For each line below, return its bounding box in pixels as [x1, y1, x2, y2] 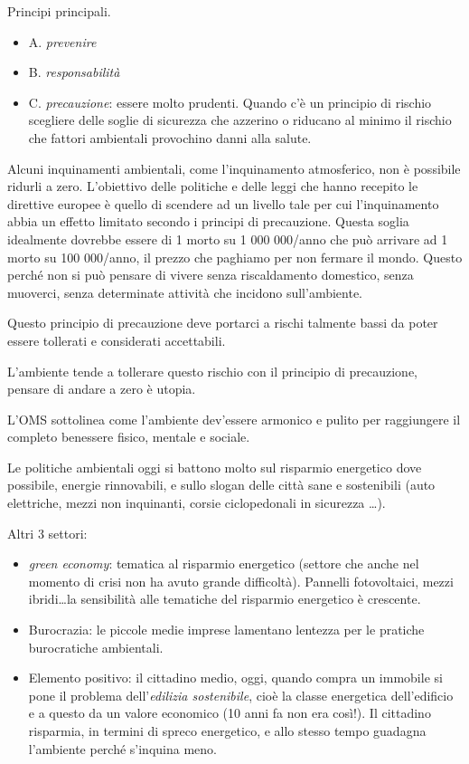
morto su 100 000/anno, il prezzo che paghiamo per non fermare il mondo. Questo [7, 247, 463, 266]
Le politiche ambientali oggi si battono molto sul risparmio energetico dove [7, 457, 422, 476]
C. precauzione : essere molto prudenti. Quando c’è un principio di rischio [28, 92, 432, 111]
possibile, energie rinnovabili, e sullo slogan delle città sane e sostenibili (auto [7, 475, 436, 494]
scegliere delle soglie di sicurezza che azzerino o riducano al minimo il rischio [28, 110, 452, 129]
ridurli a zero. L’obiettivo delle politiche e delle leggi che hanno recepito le [7, 177, 418, 196]
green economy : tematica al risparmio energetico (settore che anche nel [28, 554, 419, 573]
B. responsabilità [28, 62, 120, 81]
